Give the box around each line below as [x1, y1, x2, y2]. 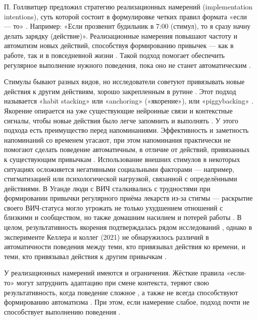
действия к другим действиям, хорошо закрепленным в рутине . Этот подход [4, 86, 236, 96]
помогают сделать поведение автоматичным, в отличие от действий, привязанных [4, 144, 250, 155]
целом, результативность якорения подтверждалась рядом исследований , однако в [4, 222, 252, 232]
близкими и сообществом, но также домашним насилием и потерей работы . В [4, 212, 242, 222]
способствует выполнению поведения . [4, 306, 121, 317]
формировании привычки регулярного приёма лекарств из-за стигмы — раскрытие [4, 193, 253, 203]
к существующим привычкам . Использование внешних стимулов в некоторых [4, 154, 240, 164]
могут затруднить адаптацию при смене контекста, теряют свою [16, 277, 209, 288]
